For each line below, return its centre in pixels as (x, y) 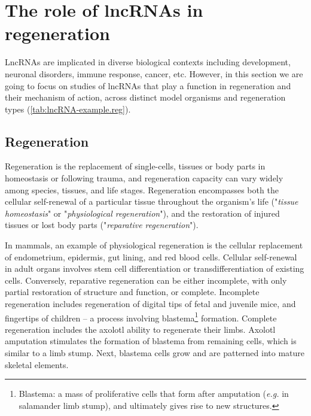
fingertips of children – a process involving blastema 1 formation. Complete (141, 317)
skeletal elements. (37, 364)
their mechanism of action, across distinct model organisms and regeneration (145, 97)
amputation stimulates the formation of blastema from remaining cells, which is (151, 341)
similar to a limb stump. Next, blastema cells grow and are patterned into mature (155, 353)
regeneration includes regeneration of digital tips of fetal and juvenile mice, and (150, 304)
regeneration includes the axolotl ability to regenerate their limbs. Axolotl (140, 329)
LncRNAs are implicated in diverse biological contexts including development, (148, 62)
